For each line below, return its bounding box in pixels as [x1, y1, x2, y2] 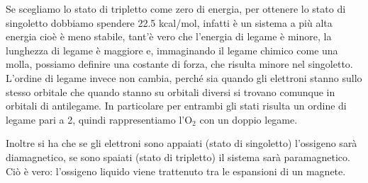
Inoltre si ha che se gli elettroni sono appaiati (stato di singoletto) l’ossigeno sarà [6, 136, 357, 150]
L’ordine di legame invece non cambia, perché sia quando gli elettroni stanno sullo [6, 70, 362, 85]
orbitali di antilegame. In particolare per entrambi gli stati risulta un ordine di [6, 98, 347, 113]
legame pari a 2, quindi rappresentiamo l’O [6, 112, 193, 126]
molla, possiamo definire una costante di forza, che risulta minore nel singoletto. [6, 57, 353, 71]
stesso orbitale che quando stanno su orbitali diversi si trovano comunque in [6, 84, 335, 99]
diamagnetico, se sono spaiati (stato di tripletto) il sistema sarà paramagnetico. [6, 149, 350, 164]
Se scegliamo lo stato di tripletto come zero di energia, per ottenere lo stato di [6, 1, 346, 16]
